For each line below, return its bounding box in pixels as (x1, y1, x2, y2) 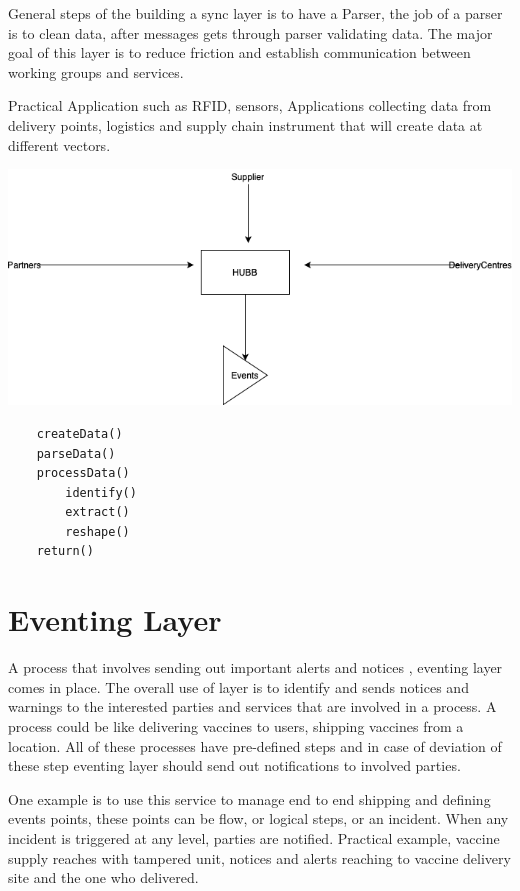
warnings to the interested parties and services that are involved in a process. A (8, 696, 497, 717)
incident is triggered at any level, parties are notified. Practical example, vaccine (8, 827, 500, 848)
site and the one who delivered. (8, 867, 199, 888)
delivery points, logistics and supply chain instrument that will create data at (8, 114, 483, 135)
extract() (65, 505, 130, 520)
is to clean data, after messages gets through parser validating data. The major (8, 22, 493, 43)
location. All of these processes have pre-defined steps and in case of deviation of (8, 735, 502, 756)
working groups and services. (8, 61, 184, 82)
